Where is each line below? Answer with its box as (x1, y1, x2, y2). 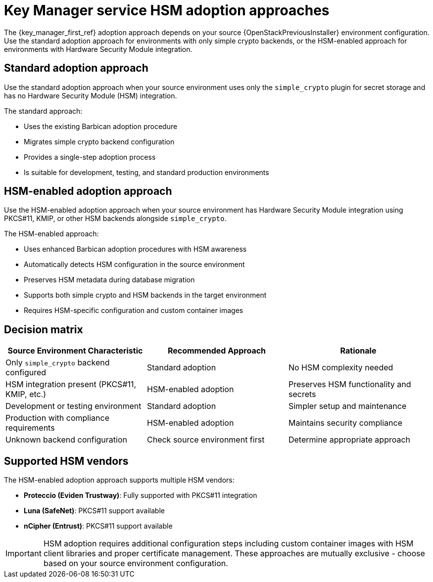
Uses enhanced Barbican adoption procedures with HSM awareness (24, 245, 247, 254)
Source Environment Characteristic (7, 346, 143, 356)
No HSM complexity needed (288, 362, 393, 373)
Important (5, 548, 42, 559)
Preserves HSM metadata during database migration (24, 275, 195, 284)
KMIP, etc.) (5, 389, 47, 400)
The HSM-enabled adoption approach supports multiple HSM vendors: (4, 476, 235, 485)
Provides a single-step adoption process (24, 152, 156, 161)
